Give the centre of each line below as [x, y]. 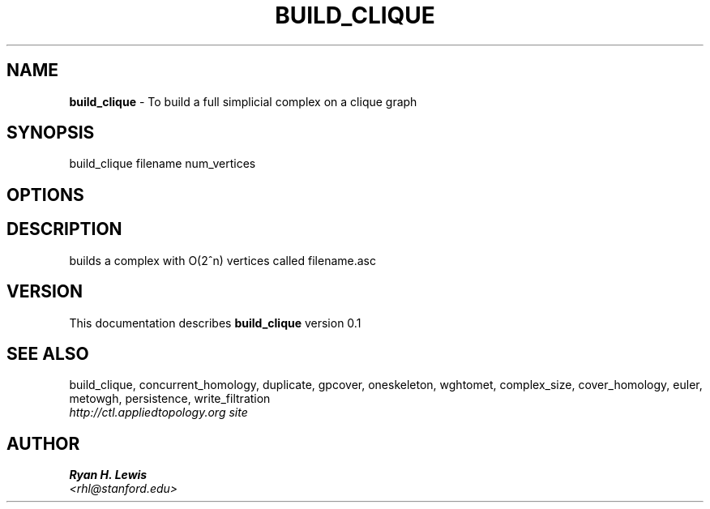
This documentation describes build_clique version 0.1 [215, 323]
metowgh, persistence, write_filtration [170, 399]
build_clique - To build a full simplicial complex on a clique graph [243, 101]
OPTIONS [45, 195]
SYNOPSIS [51, 133]
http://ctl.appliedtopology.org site [158, 413]
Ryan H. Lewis [108, 475]
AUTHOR [43, 443]
